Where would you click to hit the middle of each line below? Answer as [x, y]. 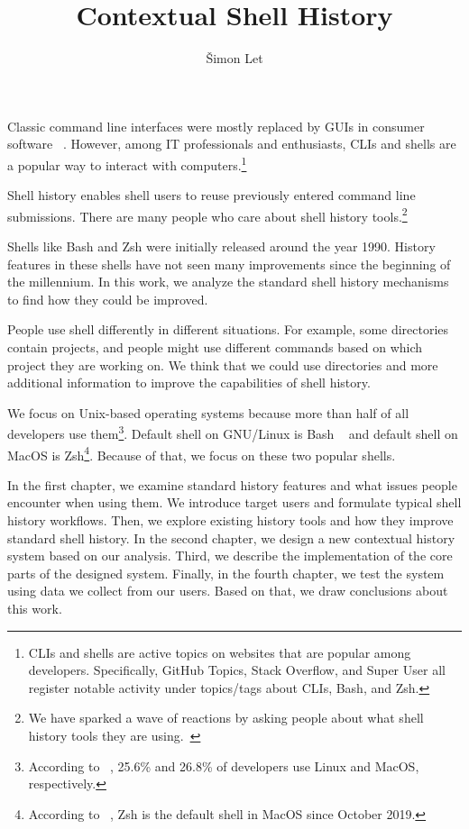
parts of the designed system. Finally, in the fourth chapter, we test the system [226, 573]
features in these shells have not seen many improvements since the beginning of [229, 264]
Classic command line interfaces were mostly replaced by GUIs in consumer [216, 126]
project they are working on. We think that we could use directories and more [223, 364]
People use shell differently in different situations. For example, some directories [228, 329]
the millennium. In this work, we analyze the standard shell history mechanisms [228, 282]
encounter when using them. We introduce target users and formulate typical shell [234, 502]
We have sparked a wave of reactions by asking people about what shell [226, 718]
